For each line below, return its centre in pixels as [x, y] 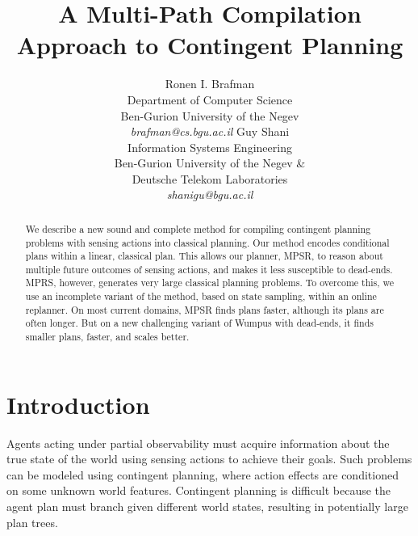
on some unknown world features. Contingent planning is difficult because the [199, 490]
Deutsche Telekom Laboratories [210, 178]
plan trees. [32, 522]
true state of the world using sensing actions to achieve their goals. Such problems [209, 459]
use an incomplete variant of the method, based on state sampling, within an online [201, 296]
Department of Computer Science [210, 99]
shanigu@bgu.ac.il [210, 194]
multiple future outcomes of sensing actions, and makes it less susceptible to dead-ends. [209, 269]
